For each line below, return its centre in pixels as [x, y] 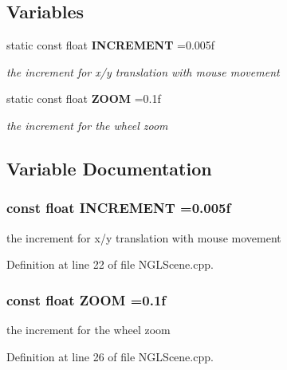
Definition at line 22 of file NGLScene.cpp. [110, 264]
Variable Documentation [109, 168]
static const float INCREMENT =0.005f [111, 45]
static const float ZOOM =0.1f [84, 98]
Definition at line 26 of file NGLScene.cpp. [110, 356]
